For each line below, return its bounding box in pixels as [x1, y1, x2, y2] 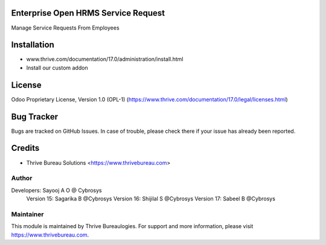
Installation [11, 40, 54, 50]
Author [11, 174, 33, 182]
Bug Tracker [11, 112, 59, 122]
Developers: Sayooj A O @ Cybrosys [11, 186, 102, 194]
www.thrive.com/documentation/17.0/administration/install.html [26, 56, 184, 63]
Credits [11, 143, 40, 153]
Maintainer [11, 210, 44, 218]
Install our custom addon [26, 64, 88, 71]
